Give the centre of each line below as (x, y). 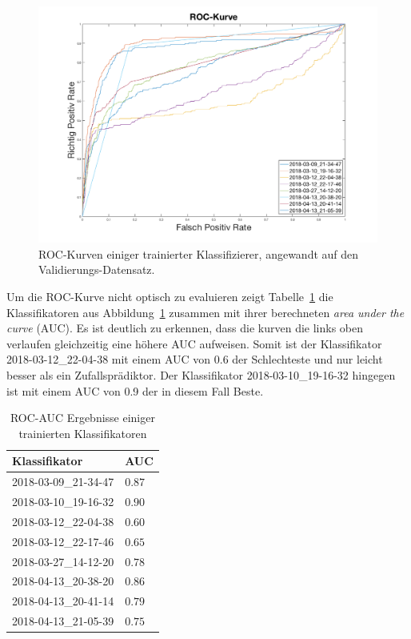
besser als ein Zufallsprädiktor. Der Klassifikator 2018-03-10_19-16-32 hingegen (201, 374)
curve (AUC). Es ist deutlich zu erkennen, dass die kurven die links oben (185, 328)
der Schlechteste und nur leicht (307, 359)
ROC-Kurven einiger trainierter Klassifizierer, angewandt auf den (199, 253)
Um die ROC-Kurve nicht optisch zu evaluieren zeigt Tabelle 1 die (170, 296)
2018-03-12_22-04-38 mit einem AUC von (109, 359)
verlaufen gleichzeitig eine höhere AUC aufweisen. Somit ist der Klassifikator (194, 343)
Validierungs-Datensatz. (97, 269)
